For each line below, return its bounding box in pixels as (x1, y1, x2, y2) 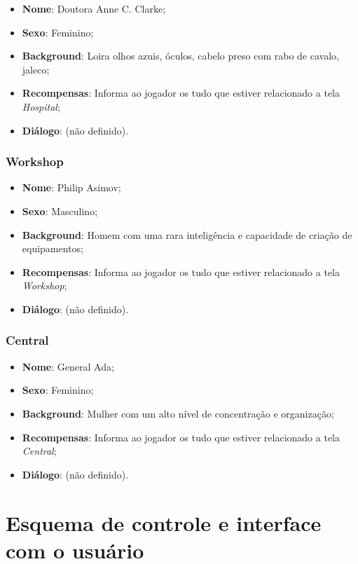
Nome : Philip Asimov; (22, 180, 121, 195)
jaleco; (22, 62, 50, 76)
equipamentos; (22, 241, 83, 256)
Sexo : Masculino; (22, 203, 98, 218)
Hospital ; (22, 99, 60, 114)
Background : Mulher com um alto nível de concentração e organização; (22, 406, 334, 420)
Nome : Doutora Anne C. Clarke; (22, 1, 166, 15)
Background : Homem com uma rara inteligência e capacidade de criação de (22, 227, 352, 242)
